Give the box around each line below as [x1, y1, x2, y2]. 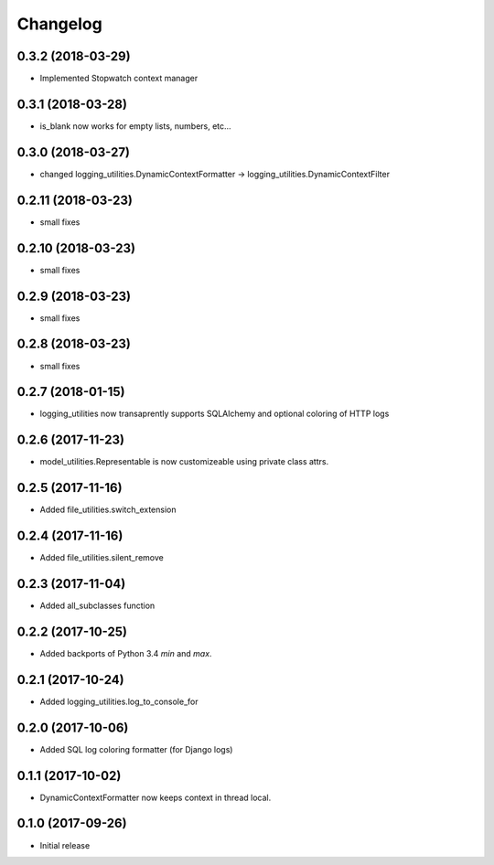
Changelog [16, 14, 102, 34]
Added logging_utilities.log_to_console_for [39, 696, 199, 707]
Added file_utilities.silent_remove [39, 552, 164, 563]
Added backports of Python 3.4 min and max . [39, 647, 212, 658]
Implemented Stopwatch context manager [39, 73, 199, 84]
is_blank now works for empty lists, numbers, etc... [39, 120, 232, 132]
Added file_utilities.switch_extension [39, 504, 177, 516]
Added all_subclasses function [39, 600, 156, 612]
